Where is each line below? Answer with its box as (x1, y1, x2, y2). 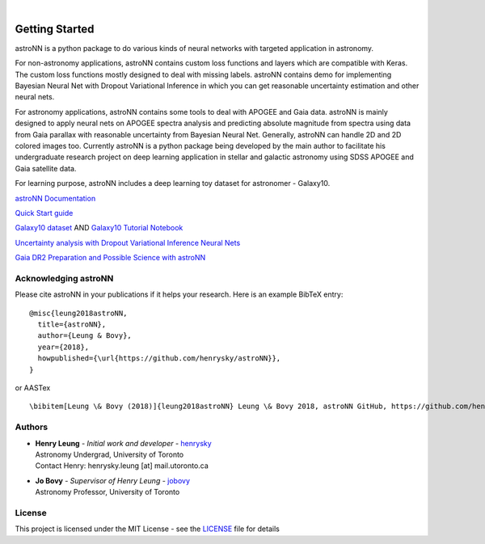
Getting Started (15, 22, 95, 36)
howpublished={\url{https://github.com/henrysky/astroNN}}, (37, 354, 281, 363)
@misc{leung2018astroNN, (29, 308, 128, 318)
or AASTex (15, 383, 51, 393)
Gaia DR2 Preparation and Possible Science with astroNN (15, 253, 206, 263)
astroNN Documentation (15, 193, 96, 203)
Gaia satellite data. (15, 163, 77, 173)
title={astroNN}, (37, 320, 107, 329)
